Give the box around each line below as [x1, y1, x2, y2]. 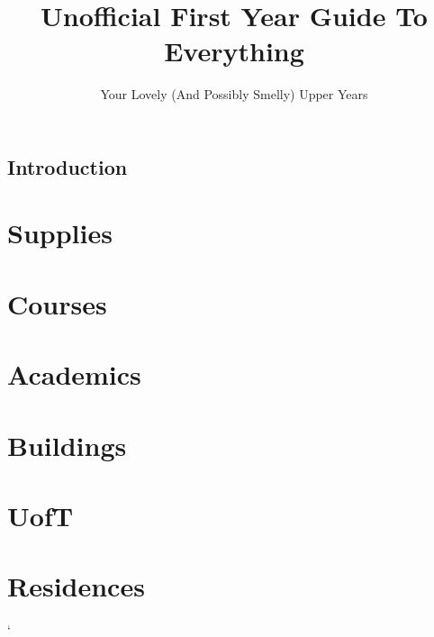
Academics [7, 356, 141, 393]
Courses [7, 285, 107, 322]
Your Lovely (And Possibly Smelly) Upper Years [100, 85, 368, 104]
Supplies [7, 214, 113, 251]
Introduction [7, 152, 128, 180]
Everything [164, 32, 304, 69]
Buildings [7, 426, 127, 463]
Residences [7, 568, 145, 605]
